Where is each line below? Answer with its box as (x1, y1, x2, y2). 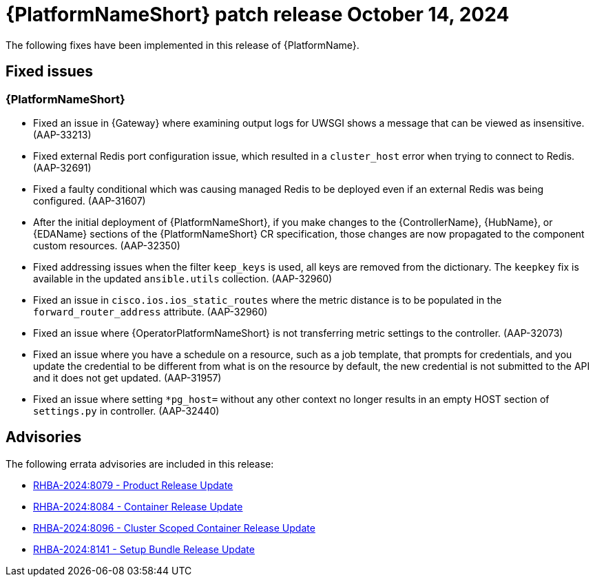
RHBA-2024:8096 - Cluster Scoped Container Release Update (33, 521, 315, 534)
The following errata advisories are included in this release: (6, 457, 274, 470)
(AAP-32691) (33, 161, 92, 174)
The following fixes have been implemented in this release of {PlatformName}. (6, 39, 359, 51)
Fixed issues (6, 63, 94, 81)
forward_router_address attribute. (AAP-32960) (33, 305, 268, 318)
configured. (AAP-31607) (33, 194, 146, 207)
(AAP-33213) (33, 128, 92, 141)
